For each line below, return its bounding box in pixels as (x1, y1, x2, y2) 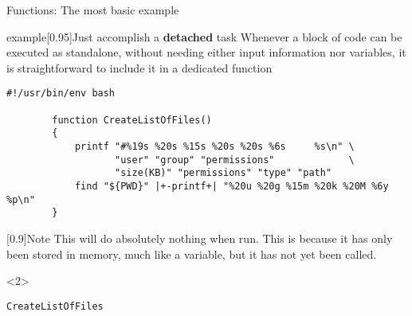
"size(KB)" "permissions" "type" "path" (115, 167, 332, 179)
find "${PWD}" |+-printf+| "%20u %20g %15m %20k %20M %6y (74, 180, 389, 192)
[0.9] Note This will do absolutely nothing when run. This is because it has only (6, 229, 393, 246)
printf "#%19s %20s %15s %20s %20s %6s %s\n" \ (74, 141, 355, 152)
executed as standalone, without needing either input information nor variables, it (6, 44, 406, 60)
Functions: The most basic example (6, 2, 179, 18)
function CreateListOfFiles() (52, 114, 212, 126)
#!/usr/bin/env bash (6, 88, 116, 99)
